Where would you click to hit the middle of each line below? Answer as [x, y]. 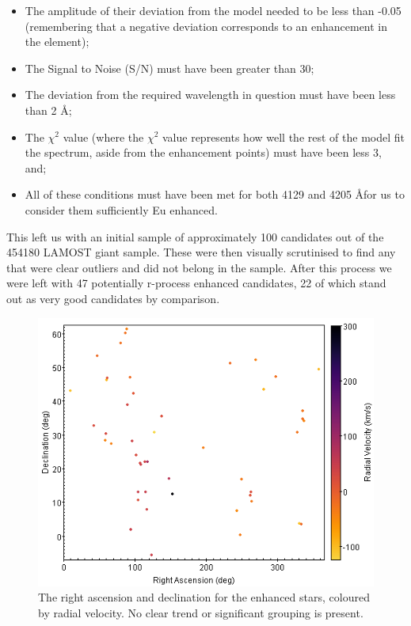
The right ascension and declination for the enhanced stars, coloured [204, 597]
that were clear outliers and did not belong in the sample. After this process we [199, 267]
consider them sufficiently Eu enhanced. [121, 209]
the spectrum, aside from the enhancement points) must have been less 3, [203, 152]
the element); [57, 42]
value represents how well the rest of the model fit [284, 137]
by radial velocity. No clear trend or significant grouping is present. [201, 612]
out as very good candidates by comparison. [113, 298]
